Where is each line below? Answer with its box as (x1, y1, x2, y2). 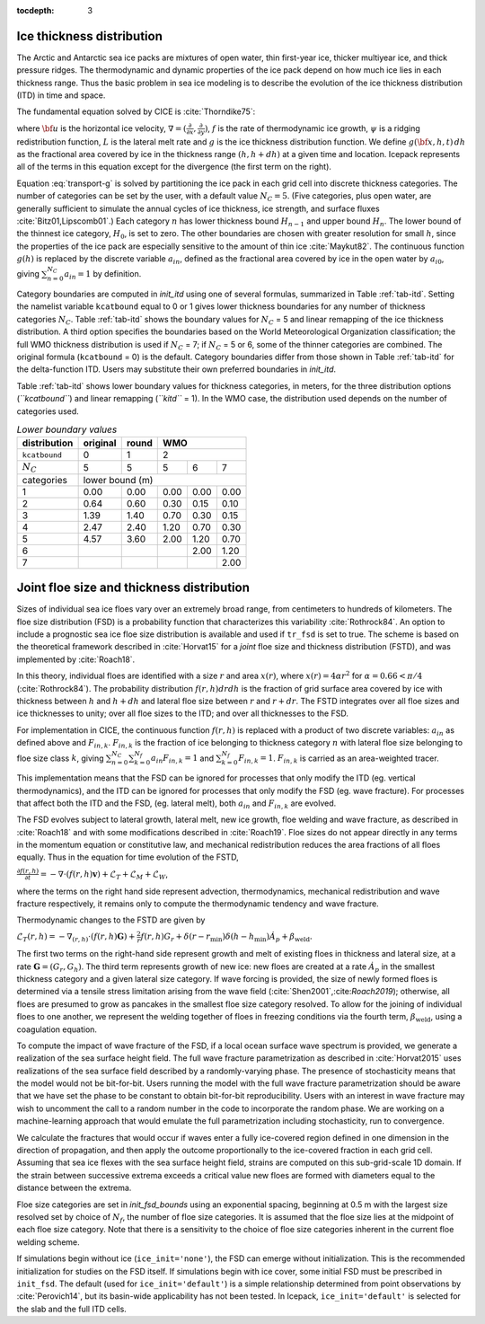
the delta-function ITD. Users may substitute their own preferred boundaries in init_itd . (16, 364, 337, 375)
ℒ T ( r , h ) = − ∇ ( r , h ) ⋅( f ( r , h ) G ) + (16, 931, 136, 944)
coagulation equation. (16, 1024, 98, 1035)
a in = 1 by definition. (64, 269, 142, 282)
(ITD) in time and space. (16, 90, 106, 101)
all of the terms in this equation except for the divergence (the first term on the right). (16, 162, 332, 172)
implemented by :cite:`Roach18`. (16, 654, 136, 665)
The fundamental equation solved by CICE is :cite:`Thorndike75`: (16, 106, 256, 117)
